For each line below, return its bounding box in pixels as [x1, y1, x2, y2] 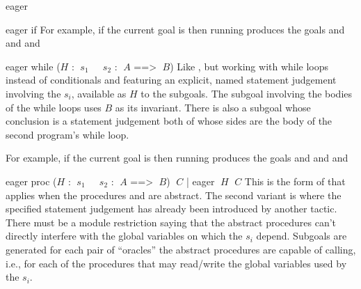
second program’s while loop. [6, 127, 129, 141]
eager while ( [6, 58, 61, 73]
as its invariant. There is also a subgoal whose [115, 100, 311, 114]
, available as [71, 86, 127, 100]
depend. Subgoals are [256, 228, 347, 243]
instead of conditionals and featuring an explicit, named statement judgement [6, 72, 337, 87]
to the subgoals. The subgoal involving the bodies [141, 86, 353, 100]
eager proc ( [6, 173, 57, 188]
